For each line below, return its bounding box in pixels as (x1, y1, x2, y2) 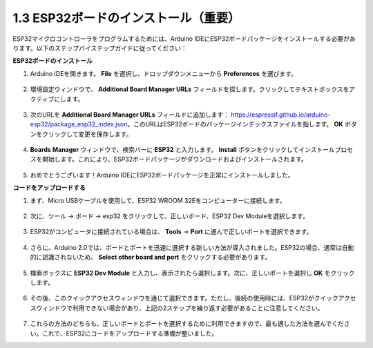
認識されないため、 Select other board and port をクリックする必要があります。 (41, 253, 271, 262)
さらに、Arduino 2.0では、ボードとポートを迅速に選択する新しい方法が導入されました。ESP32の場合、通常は (30, 243, 342, 251)
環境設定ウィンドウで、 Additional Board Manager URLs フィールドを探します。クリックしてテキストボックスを (30, 85, 350, 93)
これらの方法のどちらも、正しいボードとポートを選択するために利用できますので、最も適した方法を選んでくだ (30, 320, 345, 328)
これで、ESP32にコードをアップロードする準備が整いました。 (41, 329, 218, 338)
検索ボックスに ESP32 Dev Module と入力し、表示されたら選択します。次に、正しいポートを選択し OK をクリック (30, 269, 355, 277)
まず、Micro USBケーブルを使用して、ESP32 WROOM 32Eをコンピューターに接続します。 (30, 196, 286, 204)
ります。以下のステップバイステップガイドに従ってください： (12, 43, 188, 52)
